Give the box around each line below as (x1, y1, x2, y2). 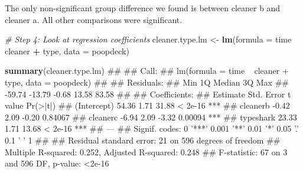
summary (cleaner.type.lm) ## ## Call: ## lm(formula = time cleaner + (5, 64, 289, 77)
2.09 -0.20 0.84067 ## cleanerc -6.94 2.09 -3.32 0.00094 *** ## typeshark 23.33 (5, 110, 297, 123)
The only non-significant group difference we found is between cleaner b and (5, 2, 281, 14)
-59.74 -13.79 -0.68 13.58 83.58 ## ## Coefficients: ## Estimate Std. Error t (5, 87, 291, 100)
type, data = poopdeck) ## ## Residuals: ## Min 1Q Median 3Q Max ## (5, 76, 289, 88)
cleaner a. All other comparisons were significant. (5, 13, 183, 25)
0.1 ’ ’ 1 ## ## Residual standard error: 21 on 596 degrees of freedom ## (5, 133, 281, 146)
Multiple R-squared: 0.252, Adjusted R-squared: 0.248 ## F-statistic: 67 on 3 (5, 145, 288, 158)
